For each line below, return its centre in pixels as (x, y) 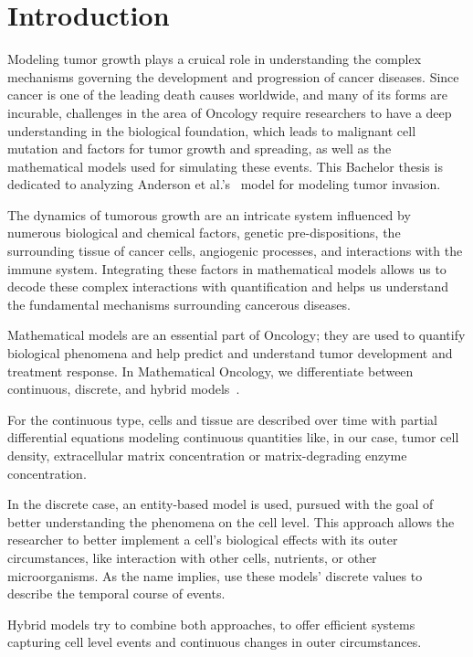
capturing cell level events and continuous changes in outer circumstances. (215, 642)
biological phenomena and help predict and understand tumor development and (230, 353)
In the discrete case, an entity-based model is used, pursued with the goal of (221, 504)
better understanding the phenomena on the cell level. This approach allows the (231, 521)
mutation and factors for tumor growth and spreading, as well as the (200, 148)
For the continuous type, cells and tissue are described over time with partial (222, 419)
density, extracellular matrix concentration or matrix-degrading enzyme (207, 455)
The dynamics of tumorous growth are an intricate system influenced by (209, 214)
